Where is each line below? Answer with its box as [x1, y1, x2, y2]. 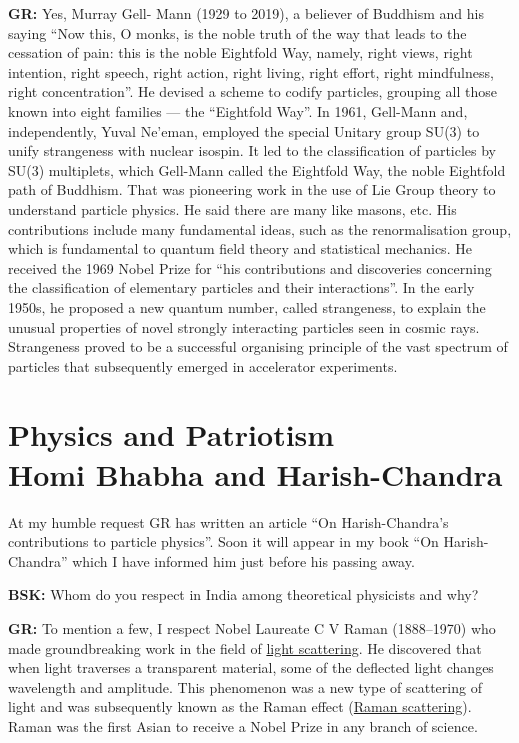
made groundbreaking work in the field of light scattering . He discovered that [8, 637, 482, 658]
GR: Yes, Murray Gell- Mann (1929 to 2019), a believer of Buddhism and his [8, 3, 484, 23]
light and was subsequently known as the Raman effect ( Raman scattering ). [8, 696, 472, 717]
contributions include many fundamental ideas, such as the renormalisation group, [8, 218, 512, 239]
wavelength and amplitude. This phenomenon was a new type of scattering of [8, 676, 482, 697]
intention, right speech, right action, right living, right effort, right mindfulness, [8, 61, 494, 82]
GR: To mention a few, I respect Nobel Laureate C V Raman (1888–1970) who [8, 617, 496, 638]
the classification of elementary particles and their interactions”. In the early [8, 277, 475, 298]
